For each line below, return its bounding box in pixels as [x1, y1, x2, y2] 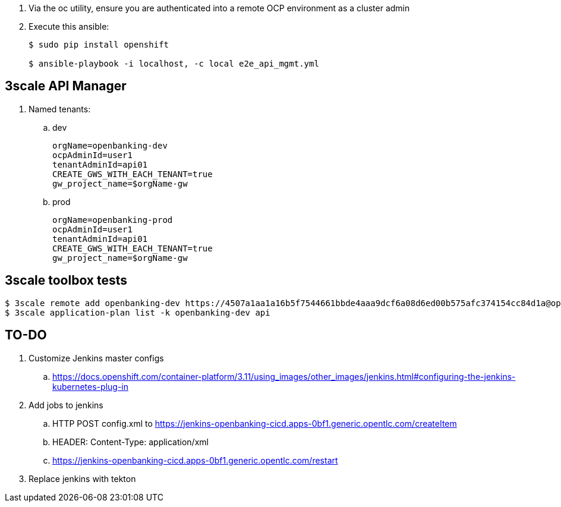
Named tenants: [29, 103, 91, 114]
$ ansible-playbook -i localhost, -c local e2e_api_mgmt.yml [29, 59, 319, 68]
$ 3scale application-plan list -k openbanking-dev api [5, 307, 270, 317]
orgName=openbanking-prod [52, 215, 173, 225]
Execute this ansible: [29, 21, 109, 32]
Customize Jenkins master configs [29, 352, 164, 363]
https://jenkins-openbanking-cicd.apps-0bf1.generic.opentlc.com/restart [52, 455, 338, 465]
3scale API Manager [5, 78, 127, 94]
